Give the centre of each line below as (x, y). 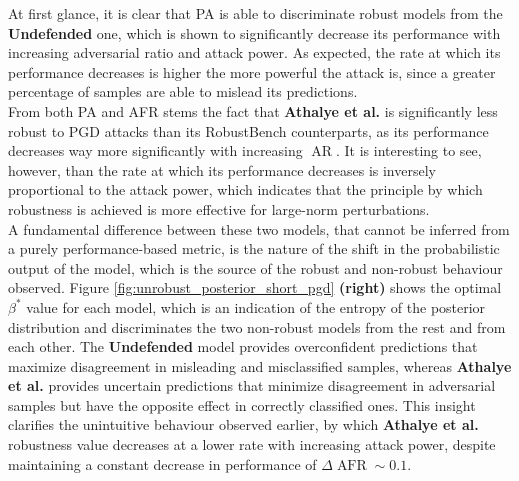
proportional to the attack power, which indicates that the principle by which (245, 189)
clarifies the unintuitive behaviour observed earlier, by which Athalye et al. (243, 424)
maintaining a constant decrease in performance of (162, 463)
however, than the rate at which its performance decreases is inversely (222, 169)
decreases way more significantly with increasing (155, 150)
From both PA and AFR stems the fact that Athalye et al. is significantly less (253, 110)
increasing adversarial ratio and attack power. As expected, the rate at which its (254, 52)
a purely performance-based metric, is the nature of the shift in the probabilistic (254, 248)
